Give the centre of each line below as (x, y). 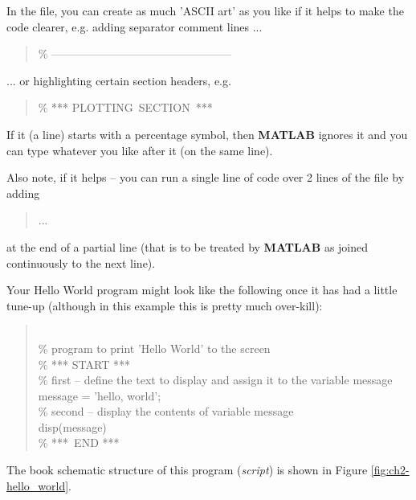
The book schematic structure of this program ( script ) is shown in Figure (187, 470)
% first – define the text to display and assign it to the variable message (215, 380)
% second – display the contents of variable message (166, 411)
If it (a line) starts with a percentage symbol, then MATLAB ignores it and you (207, 134)
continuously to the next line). (81, 262)
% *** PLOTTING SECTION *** (125, 107)
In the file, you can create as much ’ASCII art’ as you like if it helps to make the (205, 10)
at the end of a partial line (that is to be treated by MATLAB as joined (188, 246)
